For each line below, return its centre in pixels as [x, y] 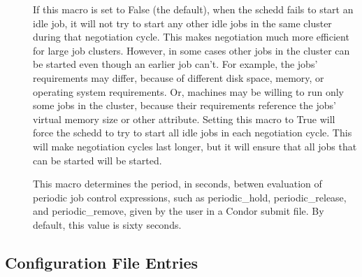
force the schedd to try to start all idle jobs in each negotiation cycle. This [193, 133]
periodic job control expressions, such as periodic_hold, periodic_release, [190, 197]
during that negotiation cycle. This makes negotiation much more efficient [191, 37]
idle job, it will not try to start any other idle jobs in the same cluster [182, 23]
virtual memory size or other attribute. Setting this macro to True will [184, 119]
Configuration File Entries [102, 262]
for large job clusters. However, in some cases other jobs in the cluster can [191, 50]
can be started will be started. [97, 160]
